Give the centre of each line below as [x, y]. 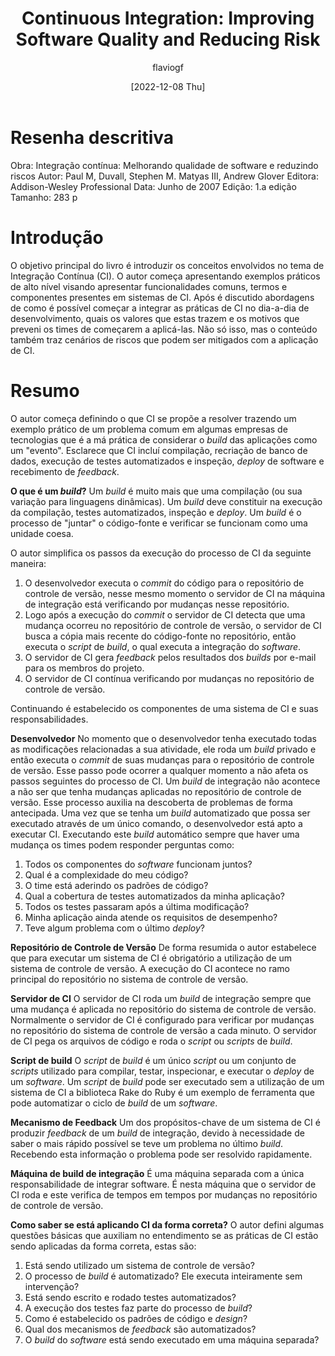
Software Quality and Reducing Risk [168, 39]
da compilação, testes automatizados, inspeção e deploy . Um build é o [156, 512]
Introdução [57, 237]
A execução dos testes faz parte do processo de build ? [138, 1308]
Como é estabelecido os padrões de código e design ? [136, 1318]
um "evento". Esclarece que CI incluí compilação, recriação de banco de [159, 450]
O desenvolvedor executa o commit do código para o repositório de [164, 583]
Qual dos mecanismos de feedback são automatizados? [140, 1329]
